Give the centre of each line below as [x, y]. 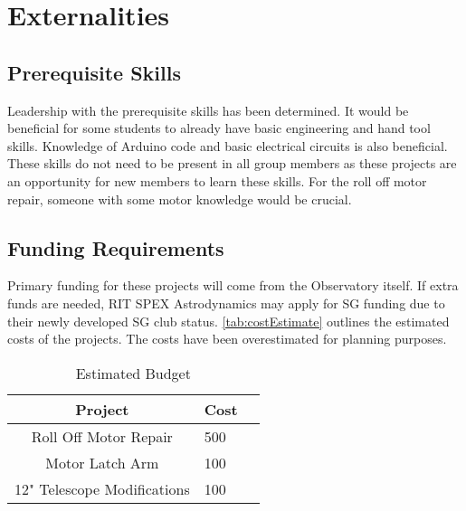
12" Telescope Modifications [102, 488]
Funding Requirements [116, 247]
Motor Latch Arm [102, 462]
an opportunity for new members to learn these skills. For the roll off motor [217, 180]
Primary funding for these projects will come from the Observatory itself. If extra [233, 285]
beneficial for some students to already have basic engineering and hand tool [219, 128]
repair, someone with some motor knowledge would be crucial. [180, 199]
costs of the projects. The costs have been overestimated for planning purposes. [227, 339]
